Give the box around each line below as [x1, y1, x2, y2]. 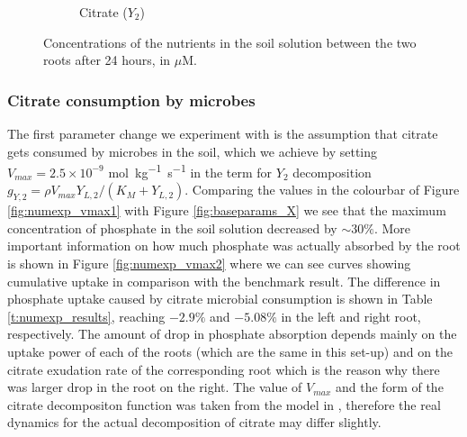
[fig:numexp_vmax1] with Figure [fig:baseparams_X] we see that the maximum [7, 201, 446, 220]
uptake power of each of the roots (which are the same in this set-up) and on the [7, 341, 454, 360]
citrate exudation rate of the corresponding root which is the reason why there [7, 360, 440, 378]
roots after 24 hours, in [43, 50, 171, 69]
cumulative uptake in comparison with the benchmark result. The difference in [7, 271, 441, 290]
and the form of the [336, 378, 444, 396]
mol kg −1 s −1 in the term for [108, 160, 273, 181]
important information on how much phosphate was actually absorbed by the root [7, 236, 461, 255]
